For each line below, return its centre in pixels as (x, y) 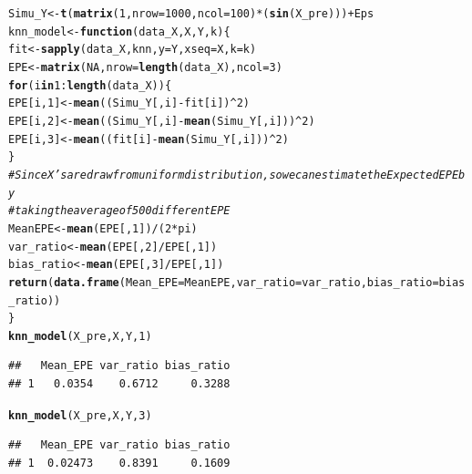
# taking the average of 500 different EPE (119, 211)
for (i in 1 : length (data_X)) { (90, 85)
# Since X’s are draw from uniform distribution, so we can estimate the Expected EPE (234, 175)
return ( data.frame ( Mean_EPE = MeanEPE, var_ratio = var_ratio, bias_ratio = (224, 282)
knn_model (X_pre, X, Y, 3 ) (80, 415)
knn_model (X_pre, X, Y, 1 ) (80, 336)
